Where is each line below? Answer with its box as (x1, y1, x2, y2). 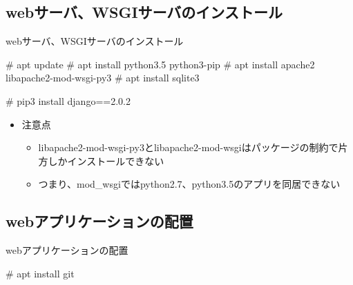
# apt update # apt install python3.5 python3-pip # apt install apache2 (6, 57, 315, 71)
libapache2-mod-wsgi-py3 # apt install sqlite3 (6, 70, 200, 85)
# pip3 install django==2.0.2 (6, 93, 131, 108)
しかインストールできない (48, 153, 164, 168)
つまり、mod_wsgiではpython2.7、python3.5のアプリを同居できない (38, 177, 341, 191)
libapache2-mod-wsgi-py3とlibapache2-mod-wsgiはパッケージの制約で (38, 140, 338, 155)
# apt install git (6, 266, 75, 280)
